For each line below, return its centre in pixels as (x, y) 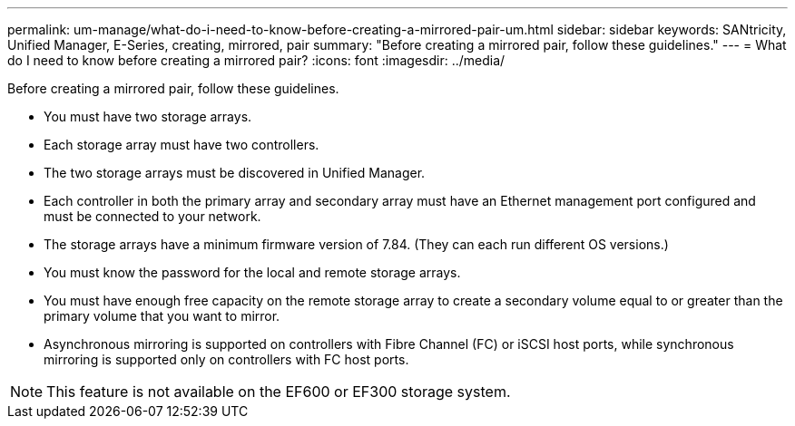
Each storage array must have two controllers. (182, 145)
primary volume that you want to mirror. (162, 316)
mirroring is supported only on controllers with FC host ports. (226, 359)
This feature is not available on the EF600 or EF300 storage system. (279, 392)
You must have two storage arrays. (148, 116)
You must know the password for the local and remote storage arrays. (252, 272)
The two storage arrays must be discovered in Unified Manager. (235, 173)
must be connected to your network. (152, 216)
